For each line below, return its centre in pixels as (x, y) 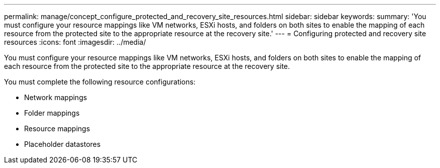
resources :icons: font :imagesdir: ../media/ (75, 42)
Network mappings (56, 97)
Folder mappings (52, 113)
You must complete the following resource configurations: (100, 82)
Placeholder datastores (63, 144)
